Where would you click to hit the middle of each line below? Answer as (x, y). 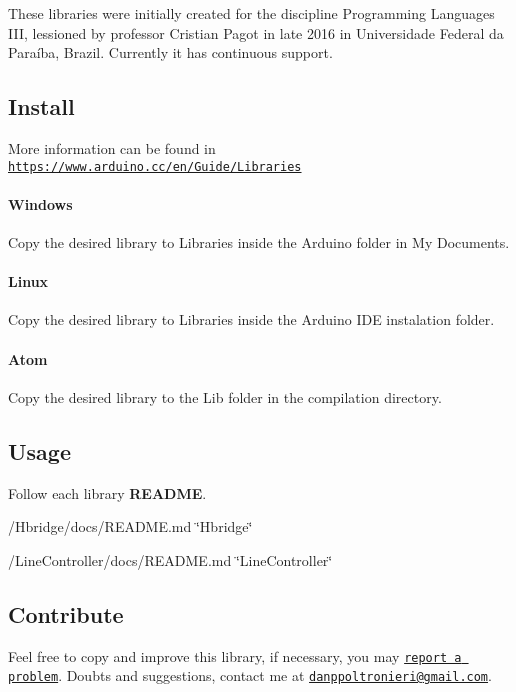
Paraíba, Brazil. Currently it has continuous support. (170, 52)
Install (41, 106)
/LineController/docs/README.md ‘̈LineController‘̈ (170, 559)
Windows (40, 203)
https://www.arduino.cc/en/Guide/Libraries (155, 166)
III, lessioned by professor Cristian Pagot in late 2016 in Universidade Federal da (256, 32)
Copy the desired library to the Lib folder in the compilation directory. (225, 396)
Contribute (66, 613)
